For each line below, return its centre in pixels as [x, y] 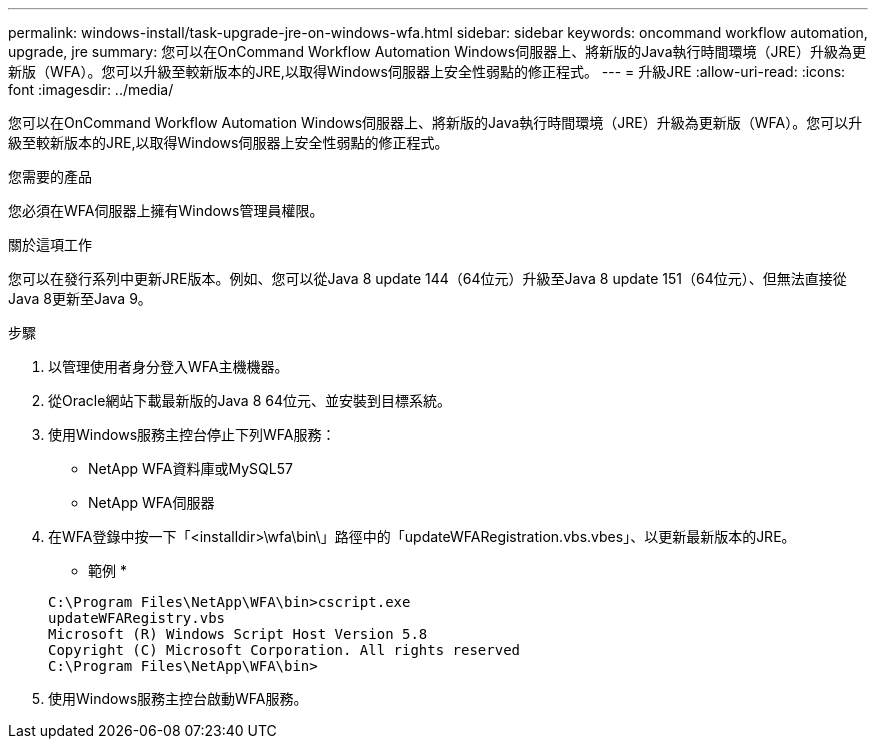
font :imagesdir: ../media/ [91, 89]
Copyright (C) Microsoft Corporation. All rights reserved [284, 650]
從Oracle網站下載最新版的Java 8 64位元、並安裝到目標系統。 [249, 400]
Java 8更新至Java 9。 [80, 298]
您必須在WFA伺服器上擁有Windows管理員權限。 [166, 210]
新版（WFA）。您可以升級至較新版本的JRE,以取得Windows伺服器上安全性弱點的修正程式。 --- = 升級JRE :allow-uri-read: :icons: [427, 71]
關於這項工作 [50, 244]
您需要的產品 [50, 176]
